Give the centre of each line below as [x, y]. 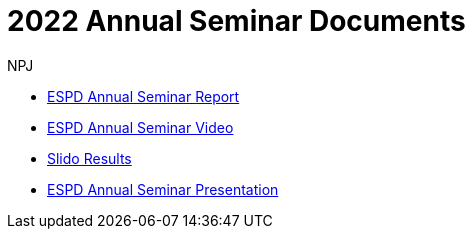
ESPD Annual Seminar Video [140, 127]
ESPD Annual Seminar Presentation [163, 189]
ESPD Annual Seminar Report [143, 96]
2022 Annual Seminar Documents [236, 21]
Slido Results [89, 158]
